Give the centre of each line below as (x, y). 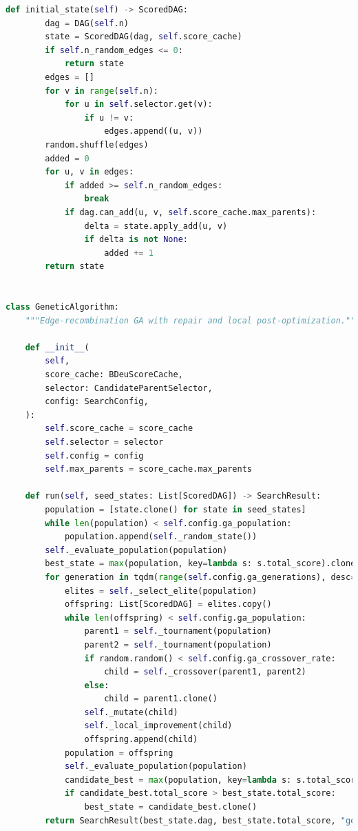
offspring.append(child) (141, 740)
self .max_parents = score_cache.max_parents (148, 469)
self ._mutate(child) (131, 712)
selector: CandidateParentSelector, (129, 388)
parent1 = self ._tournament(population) (178, 631)
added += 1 (129, 253)
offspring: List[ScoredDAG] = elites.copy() (168, 604)
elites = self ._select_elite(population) (161, 591)
